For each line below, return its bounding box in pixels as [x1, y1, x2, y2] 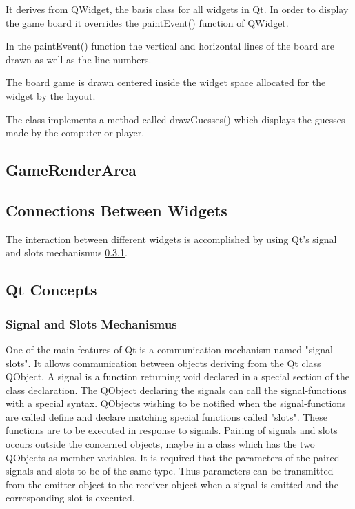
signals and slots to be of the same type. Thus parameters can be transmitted [6, 464, 334, 478]
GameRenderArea [6, 159, 136, 180]
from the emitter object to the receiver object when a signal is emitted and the [6, 477, 338, 491]
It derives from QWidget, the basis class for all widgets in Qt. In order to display [6, 2, 349, 16]
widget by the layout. [6, 88, 96, 103]
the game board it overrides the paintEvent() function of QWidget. [6, 15, 289, 30]
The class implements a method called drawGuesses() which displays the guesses [6, 112, 345, 126]
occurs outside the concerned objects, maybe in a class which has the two [6, 437, 315, 451]
